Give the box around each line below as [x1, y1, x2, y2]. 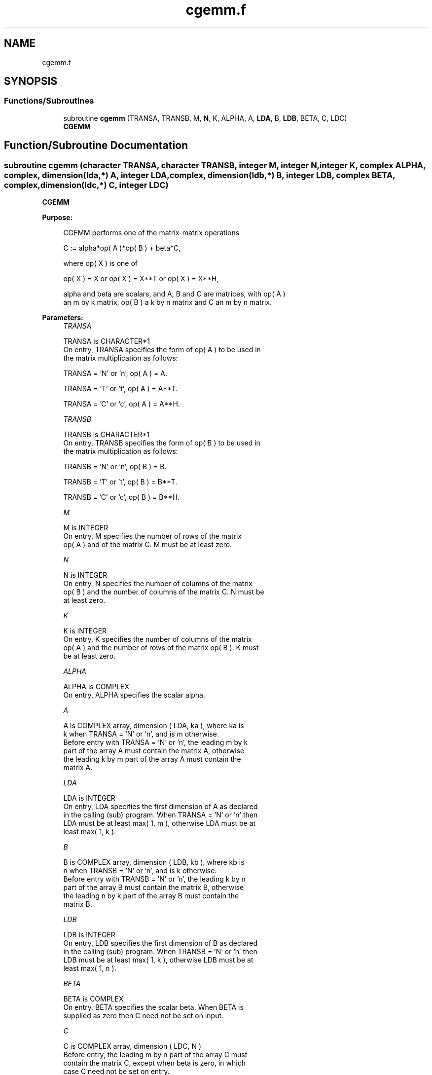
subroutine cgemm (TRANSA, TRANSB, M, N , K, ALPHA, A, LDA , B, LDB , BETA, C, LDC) [63, 113, 347, 122]
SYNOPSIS [4, 75, 58, 88]
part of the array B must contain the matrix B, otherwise [63, 883, 244, 892]
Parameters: [42, 313, 83, 322]
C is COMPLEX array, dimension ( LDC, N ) [63, 1042, 202, 1051]
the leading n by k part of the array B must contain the [63, 891, 239, 900]
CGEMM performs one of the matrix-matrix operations [63, 228, 240, 237]
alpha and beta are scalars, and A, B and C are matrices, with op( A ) [63, 290, 286, 298]
